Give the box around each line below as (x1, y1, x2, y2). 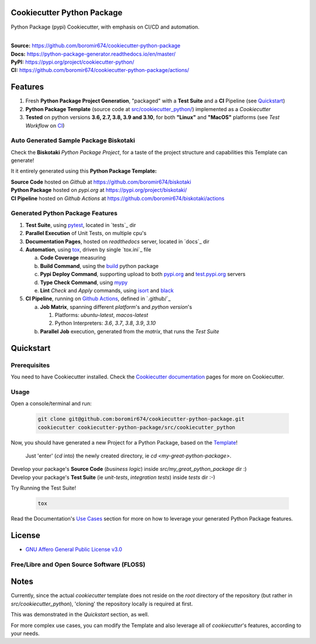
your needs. (11, 629, 40, 637)
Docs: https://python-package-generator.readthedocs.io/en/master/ (11, 50, 176, 57)
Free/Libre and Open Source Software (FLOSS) (11, 560, 146, 569)
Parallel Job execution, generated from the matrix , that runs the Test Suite (40, 328, 219, 335)
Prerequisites (11, 361, 50, 369)
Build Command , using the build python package (40, 262, 159, 269)
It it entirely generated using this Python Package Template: (11, 167, 157, 175)
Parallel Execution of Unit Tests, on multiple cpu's (25, 230, 147, 237)
